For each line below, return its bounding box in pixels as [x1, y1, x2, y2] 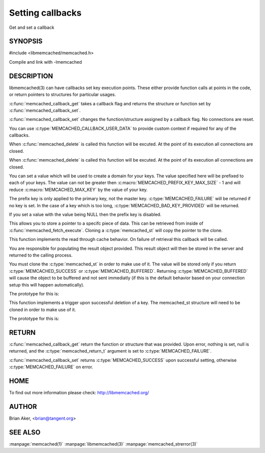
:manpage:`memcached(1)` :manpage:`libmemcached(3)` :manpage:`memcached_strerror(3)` [9, 441, 198, 447]
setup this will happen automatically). [9, 282, 84, 287]
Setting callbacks [9, 7, 82, 18]
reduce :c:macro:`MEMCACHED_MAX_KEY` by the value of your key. [9, 187, 148, 192]
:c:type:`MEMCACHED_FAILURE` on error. [9, 364, 93, 370]
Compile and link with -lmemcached [9, 59, 82, 65]
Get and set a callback [9, 24, 54, 30]
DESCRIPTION [9, 72, 53, 80]
